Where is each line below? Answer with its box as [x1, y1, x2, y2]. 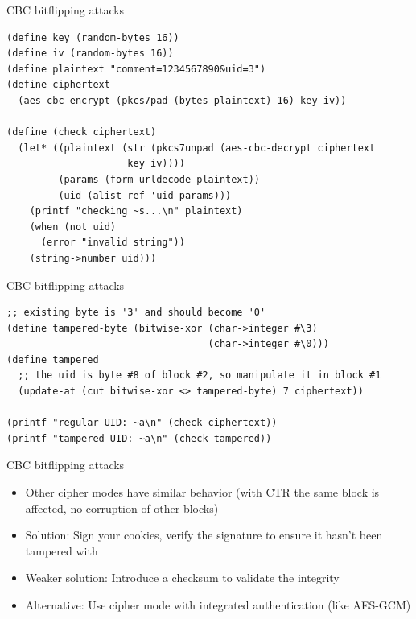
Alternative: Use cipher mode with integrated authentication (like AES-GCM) [25, 596, 411, 613]
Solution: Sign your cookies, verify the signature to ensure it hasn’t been [25, 526, 383, 543]
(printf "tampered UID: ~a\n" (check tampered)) [6, 432, 272, 444]
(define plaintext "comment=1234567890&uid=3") [6, 63, 266, 75]
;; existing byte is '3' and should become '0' [6, 307, 266, 319]
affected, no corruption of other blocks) [25, 499, 219, 516]
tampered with [25, 542, 98, 559]
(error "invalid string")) [40, 237, 185, 249]
